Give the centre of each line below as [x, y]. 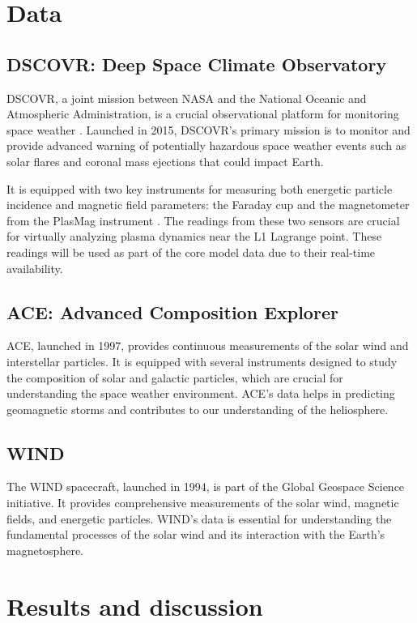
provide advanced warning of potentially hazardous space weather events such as [206, 145]
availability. [35, 268]
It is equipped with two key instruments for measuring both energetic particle [200, 188]
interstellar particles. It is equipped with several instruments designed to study [202, 361]
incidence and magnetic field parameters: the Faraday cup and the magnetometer [208, 205]
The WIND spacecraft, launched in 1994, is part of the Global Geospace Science [206, 486]
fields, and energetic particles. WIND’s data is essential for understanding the [199, 518]
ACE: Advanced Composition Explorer [172, 311]
